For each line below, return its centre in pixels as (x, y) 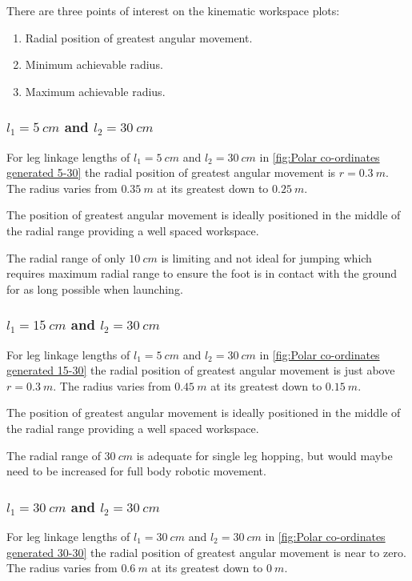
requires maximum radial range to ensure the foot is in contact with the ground (202, 273)
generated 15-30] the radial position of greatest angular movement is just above (201, 370)
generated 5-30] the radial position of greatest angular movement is (171, 172)
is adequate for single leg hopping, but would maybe (264, 455)
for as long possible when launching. (95, 288)
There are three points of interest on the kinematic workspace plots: (173, 10)
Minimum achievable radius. (94, 64)
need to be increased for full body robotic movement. (136, 471)
